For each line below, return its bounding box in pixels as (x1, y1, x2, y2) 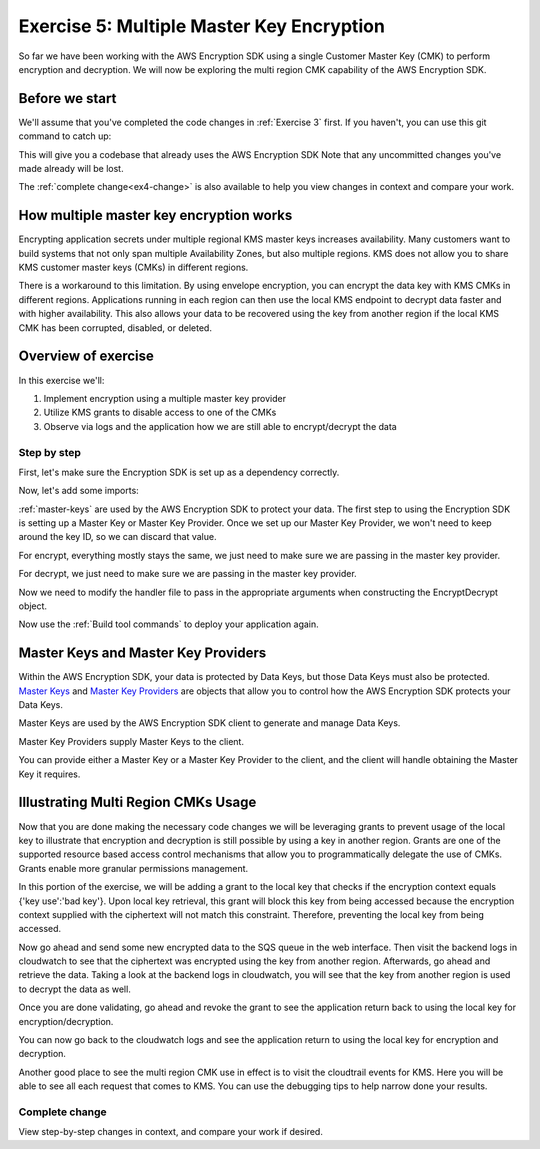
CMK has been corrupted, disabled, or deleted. (18, 321, 212, 334)
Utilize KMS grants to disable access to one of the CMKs (43, 406, 277, 419)
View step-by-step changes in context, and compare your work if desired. (18, 1126, 324, 1138)
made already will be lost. (18, 163, 124, 175)
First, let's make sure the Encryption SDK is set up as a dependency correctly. (18, 466, 340, 478)
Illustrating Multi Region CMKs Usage (18, 794, 257, 811)
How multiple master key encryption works (18, 207, 293, 224)
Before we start (18, 90, 117, 107)
